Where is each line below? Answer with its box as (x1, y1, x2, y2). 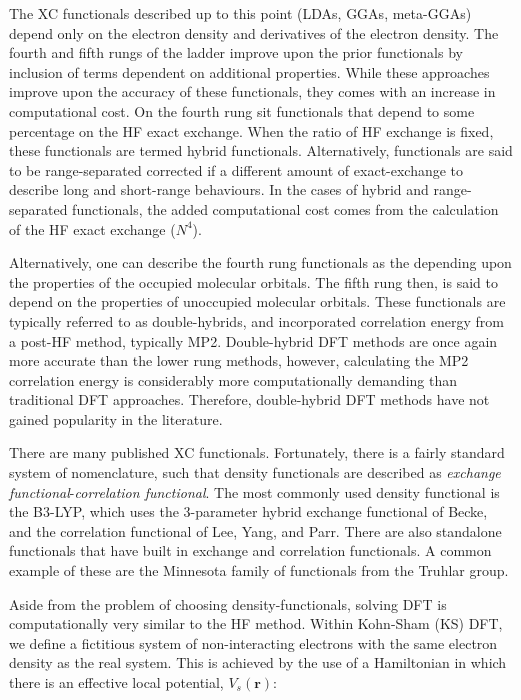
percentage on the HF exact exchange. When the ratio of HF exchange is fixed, (9, 120, 494, 141)
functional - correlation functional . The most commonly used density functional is (9, 481, 500, 502)
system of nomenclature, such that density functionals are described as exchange (9, 462, 501, 483)
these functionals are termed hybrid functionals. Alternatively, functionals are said (9, 140, 513, 161)
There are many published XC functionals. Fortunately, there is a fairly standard (9, 442, 505, 463)
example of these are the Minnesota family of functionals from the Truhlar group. (9, 560, 509, 581)
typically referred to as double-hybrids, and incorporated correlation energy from (9, 310, 504, 331)
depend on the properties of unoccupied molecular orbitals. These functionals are (9, 291, 506, 312)
